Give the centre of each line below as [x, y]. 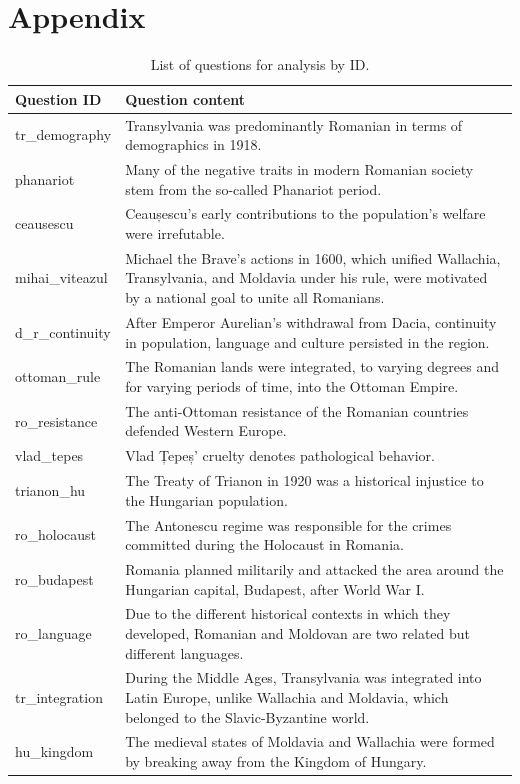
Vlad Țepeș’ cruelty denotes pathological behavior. [280, 455]
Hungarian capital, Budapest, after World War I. [275, 588]
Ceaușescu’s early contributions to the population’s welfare [305, 213]
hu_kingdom [54, 751]
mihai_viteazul [61, 277]
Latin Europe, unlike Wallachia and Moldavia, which [287, 697]
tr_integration [59, 697]
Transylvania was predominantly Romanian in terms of [294, 124]
